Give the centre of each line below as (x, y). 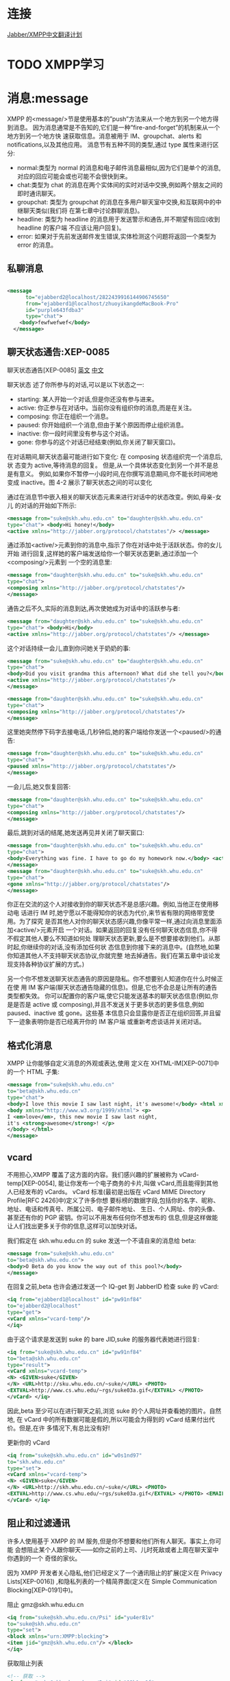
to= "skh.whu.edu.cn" (37, 1462)
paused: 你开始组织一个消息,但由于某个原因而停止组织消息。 (102, 425)
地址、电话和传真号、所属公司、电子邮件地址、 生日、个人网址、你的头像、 (113, 1208)
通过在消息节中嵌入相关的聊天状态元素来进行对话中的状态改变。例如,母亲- (111, 497)
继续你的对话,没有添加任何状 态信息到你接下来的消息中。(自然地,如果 (124, 947)
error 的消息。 (37, 245)
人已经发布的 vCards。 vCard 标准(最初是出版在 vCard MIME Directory (106, 1191)
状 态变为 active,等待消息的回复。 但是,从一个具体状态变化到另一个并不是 (110, 465)
